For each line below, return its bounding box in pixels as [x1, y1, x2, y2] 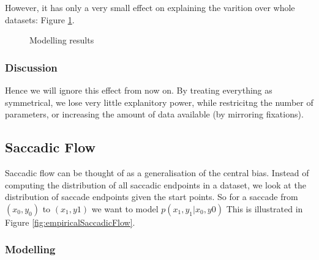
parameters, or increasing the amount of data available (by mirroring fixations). [5, 108, 304, 121]
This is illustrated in [226, 202, 303, 215]
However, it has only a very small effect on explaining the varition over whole [5, 1, 295, 13]
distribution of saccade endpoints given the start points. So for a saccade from [5, 190, 298, 203]
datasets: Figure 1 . [5, 13, 75, 26]
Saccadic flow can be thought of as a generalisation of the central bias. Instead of [5, 166, 309, 179]
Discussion [5, 59, 58, 75]
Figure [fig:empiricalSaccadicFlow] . [5, 215, 135, 228]
